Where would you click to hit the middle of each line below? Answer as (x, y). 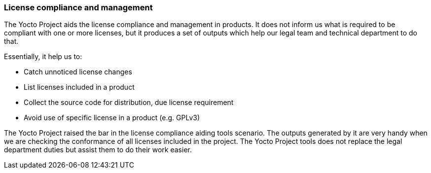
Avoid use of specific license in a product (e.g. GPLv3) (112, 118)
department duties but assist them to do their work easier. (98, 150)
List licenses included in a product (79, 87)
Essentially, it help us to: (43, 57)
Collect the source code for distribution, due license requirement (129, 103)
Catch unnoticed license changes (78, 72)
